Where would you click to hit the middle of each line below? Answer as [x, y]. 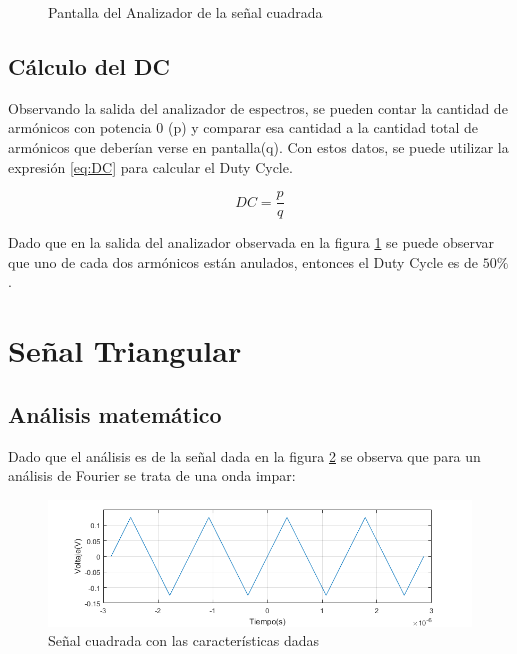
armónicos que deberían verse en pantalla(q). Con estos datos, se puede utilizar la [258, 146]
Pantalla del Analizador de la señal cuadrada [185, 12]
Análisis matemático [115, 413]
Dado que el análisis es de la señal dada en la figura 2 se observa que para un [244, 455]
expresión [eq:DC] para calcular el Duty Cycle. [150, 166]
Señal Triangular [125, 350]
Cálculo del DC [89, 65]
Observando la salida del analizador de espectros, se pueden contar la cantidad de [258, 107]
